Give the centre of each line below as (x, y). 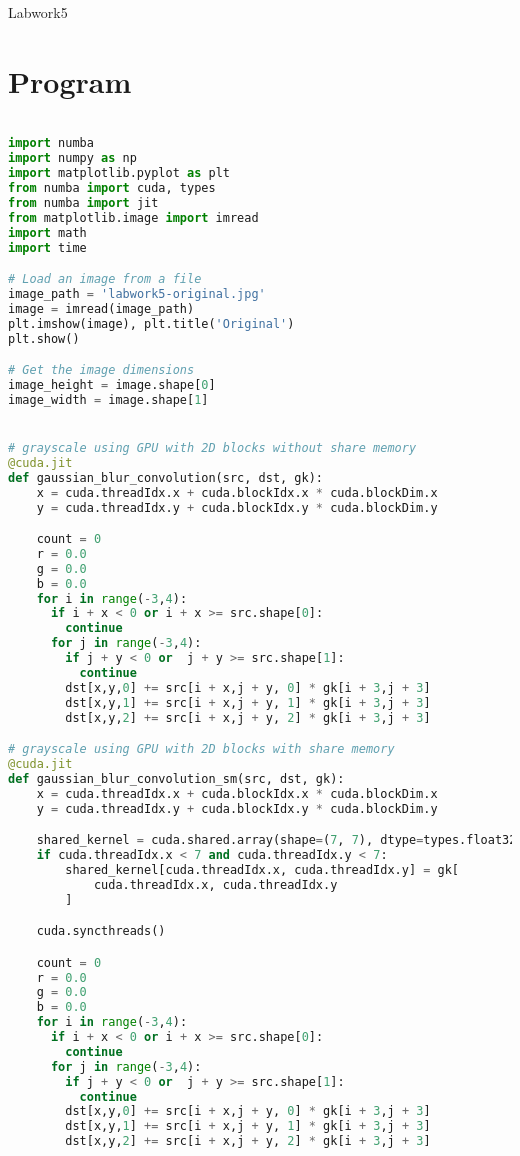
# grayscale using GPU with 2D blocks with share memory (201, 749)
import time (47, 247)
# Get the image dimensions (101, 370)
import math (47, 232)
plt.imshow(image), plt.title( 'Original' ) (151, 323)
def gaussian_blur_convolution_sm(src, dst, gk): (176, 778)
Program (70, 80)
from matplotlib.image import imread (133, 217)
